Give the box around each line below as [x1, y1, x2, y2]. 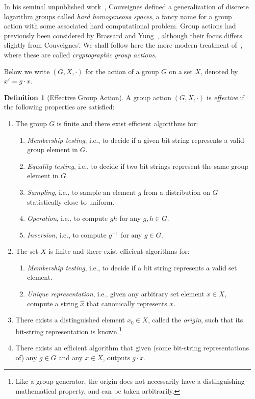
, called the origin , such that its [148, 315, 243, 325]
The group [15, 118, 47, 128]
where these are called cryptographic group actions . [4, 49, 157, 59]
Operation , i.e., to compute [27, 213, 108, 223]
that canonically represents [86, 298, 167, 308]
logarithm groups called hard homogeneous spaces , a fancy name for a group [4, 11, 232, 21]
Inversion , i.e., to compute [27, 229, 106, 239]
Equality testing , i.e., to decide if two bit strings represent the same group [27, 160, 249, 171]
